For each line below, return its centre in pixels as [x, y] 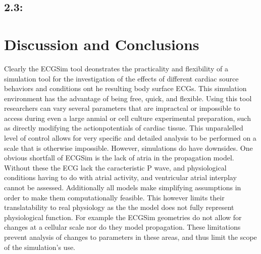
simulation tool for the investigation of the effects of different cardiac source [121, 78]
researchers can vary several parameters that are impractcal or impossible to [122, 108]
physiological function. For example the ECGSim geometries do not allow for [123, 217]
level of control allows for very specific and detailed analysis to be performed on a [130, 138]
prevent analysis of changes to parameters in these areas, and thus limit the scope [130, 237]
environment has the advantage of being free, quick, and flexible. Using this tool [128, 98]
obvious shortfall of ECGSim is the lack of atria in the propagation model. [119, 158]
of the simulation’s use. [40, 247]
